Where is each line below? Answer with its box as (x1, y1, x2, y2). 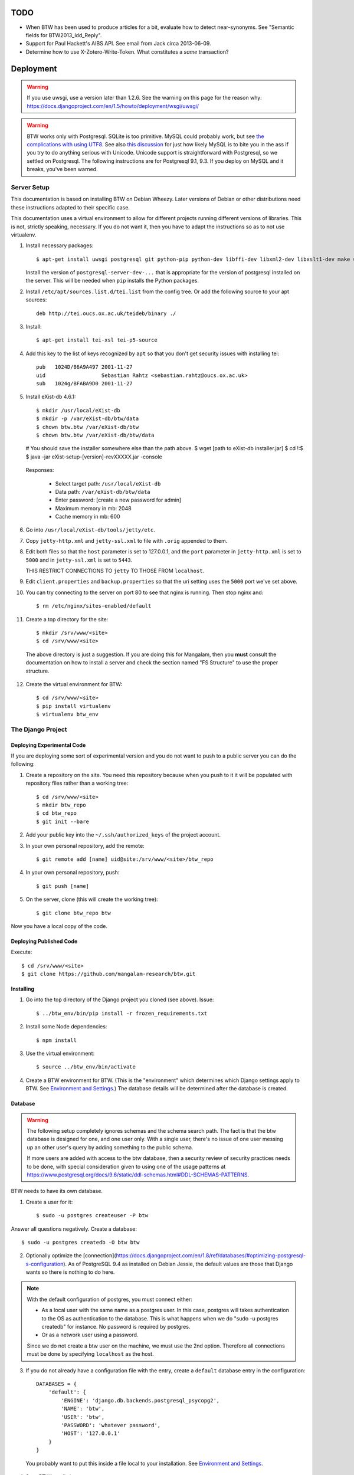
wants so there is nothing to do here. (25, 1268, 115, 1276)
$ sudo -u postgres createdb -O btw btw (21, 1239, 140, 1245)
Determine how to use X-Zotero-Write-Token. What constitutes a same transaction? (25, 48, 229, 55)
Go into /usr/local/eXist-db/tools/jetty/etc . (25, 526, 156, 533)
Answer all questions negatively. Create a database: (11, 1225, 137, 1233)
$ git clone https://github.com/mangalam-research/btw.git (21, 971, 196, 978)
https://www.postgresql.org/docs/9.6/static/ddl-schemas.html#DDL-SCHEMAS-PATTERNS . (27, 1171, 250, 1178)
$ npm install (36, 1037, 77, 1044)
